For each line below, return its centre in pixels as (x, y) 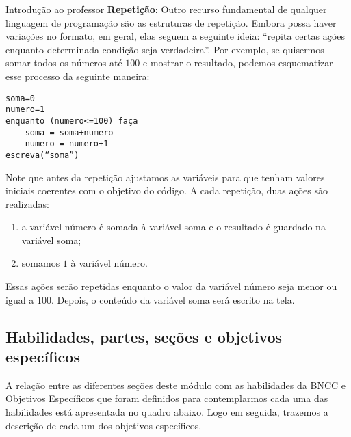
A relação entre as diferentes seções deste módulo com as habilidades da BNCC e (175, 385)
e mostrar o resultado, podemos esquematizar (238, 63)
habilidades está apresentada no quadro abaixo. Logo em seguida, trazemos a (167, 412)
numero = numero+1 (67, 144)
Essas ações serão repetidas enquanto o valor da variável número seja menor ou (171, 286)
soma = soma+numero (69, 132)
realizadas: (27, 203)
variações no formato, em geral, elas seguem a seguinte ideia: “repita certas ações (175, 36)
